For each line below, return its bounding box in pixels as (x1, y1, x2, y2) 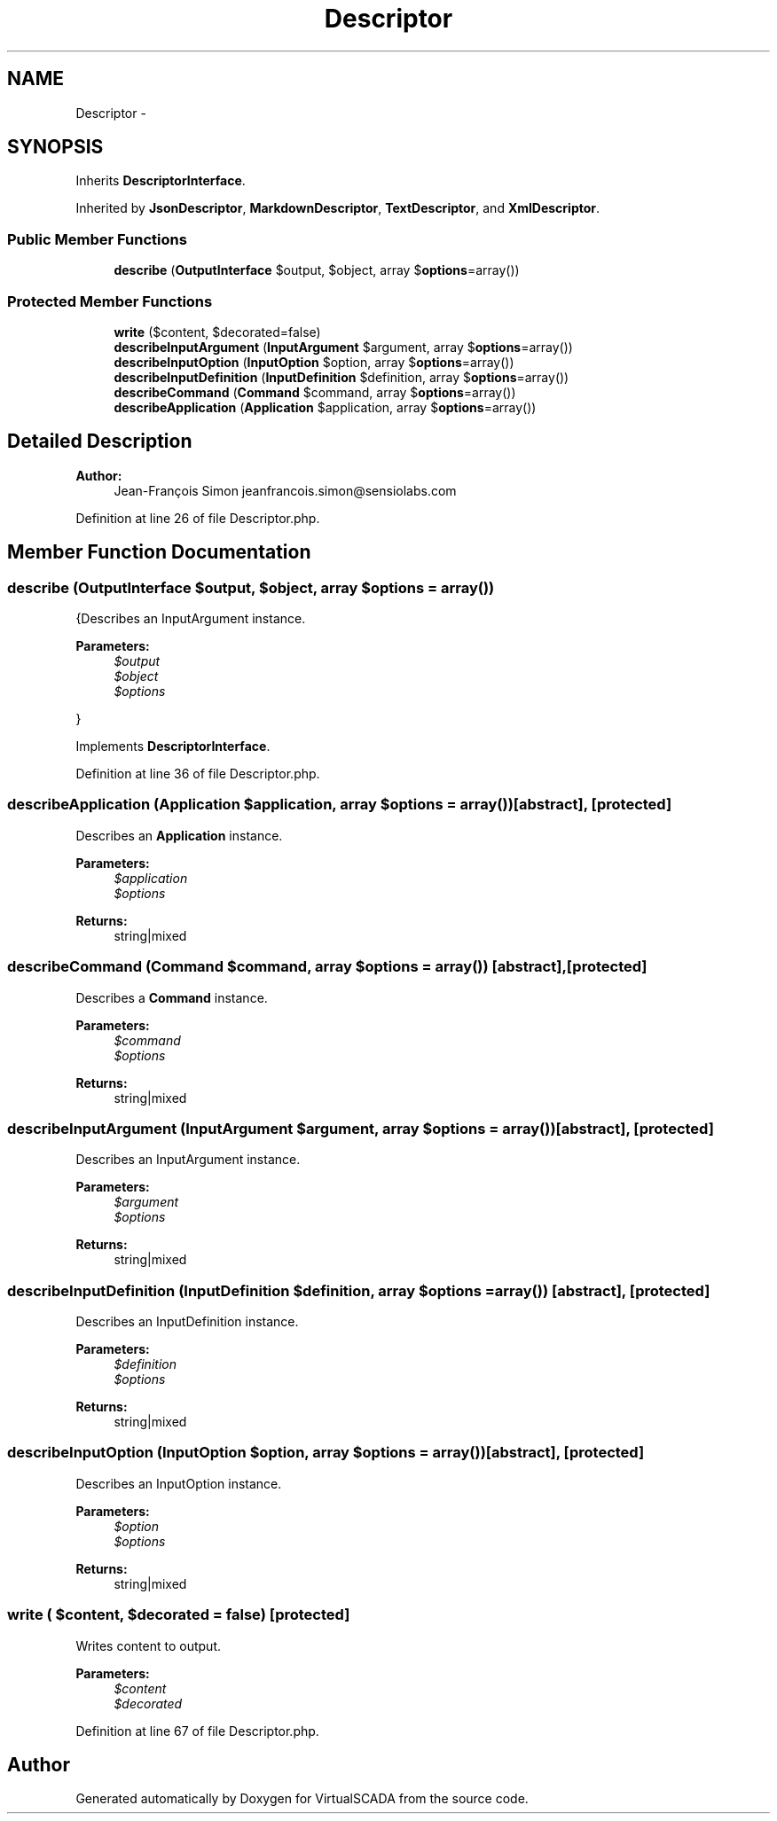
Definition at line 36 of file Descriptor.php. (75, 766, 320, 781)
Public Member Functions (7, 230, 187, 248)
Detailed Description (7, 430, 192, 453)
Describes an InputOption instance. (75, 1475, 282, 1491)
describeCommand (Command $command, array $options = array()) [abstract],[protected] (7, 957, 647, 976)
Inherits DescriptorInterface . (75, 173, 246, 189)
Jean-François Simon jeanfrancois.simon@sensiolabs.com (114, 482, 457, 498)
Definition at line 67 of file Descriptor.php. (75, 1723, 319, 1739)
